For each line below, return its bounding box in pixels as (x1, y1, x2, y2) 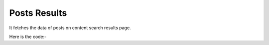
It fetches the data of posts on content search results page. (9, 25, 132, 31)
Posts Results (9, 7, 67, 18)
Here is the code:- (9, 34, 47, 40)
